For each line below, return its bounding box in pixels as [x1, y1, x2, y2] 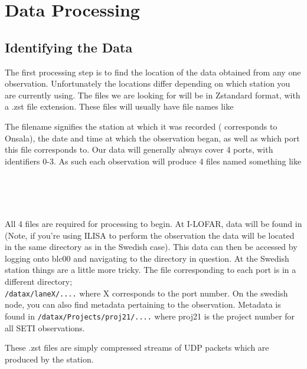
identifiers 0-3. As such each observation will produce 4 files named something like [5, 154, 302, 167]
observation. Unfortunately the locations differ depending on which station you [5, 77, 290, 90]
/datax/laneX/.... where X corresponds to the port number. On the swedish [5, 286, 288, 299]
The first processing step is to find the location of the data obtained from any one [5, 65, 301, 78]
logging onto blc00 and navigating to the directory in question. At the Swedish [5, 252, 289, 264]
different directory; [5, 275, 73, 288]
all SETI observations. [5, 321, 85, 334]
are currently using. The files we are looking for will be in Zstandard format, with [5, 88, 301, 101]
